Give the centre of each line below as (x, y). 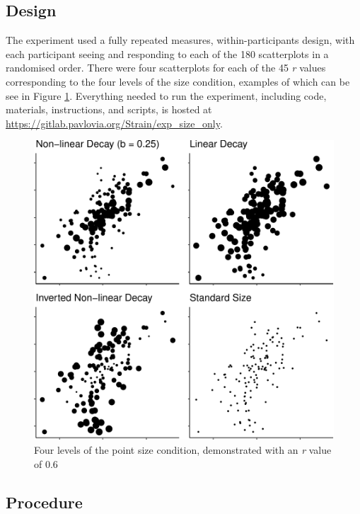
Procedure (44, 502)
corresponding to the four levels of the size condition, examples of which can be (178, 81)
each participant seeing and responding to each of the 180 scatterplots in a (167, 53)
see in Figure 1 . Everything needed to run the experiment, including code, (166, 95)
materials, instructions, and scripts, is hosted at (109, 109)
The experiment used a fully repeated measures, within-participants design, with (180, 40)
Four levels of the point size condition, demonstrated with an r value (183, 450)
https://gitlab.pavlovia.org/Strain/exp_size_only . (114, 123)
